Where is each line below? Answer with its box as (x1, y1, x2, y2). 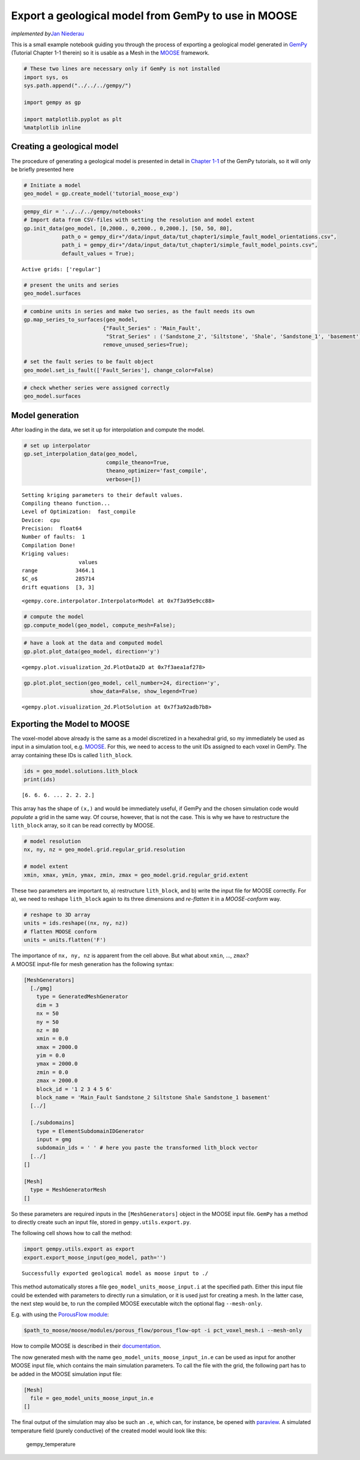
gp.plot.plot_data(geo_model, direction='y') (23, 648, 160, 655)
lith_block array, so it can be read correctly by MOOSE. (11, 822, 155, 829)
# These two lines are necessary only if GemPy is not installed (23, 65, 220, 72)
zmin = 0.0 (36, 1069, 68, 1075)
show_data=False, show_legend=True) (90, 688, 198, 694)
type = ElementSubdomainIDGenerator (36, 1128, 144, 1134)
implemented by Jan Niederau (11, 30, 84, 37)
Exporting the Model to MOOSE (11, 719, 130, 729)
